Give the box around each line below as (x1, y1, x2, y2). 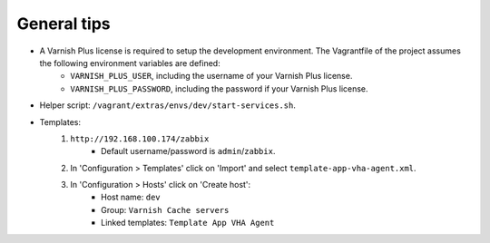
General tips (16, 14, 111, 34)
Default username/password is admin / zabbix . (101, 146, 276, 157)
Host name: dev (101, 191, 161, 203)
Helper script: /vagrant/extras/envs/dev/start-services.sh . (39, 100, 297, 111)
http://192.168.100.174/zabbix (70, 133, 210, 144)
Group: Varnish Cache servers (101, 204, 230, 215)
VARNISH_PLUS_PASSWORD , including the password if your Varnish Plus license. (70, 83, 368, 94)
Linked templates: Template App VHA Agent (101, 218, 275, 228)
